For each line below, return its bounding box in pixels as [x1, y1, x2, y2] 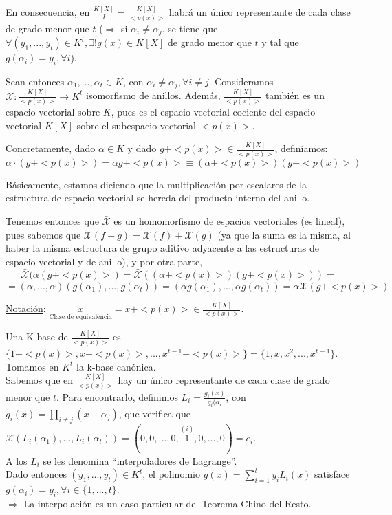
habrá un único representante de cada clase [168, 5, 351, 19]
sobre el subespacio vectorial [76, 118, 196, 132]
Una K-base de [6, 329, 68, 344]
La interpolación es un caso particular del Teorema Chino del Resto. [23, 496, 312, 510]
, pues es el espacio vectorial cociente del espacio [111, 104, 316, 118]
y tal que [261, 35, 299, 50]
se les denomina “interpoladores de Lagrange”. [43, 453, 237, 468]
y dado [127, 141, 157, 155]
